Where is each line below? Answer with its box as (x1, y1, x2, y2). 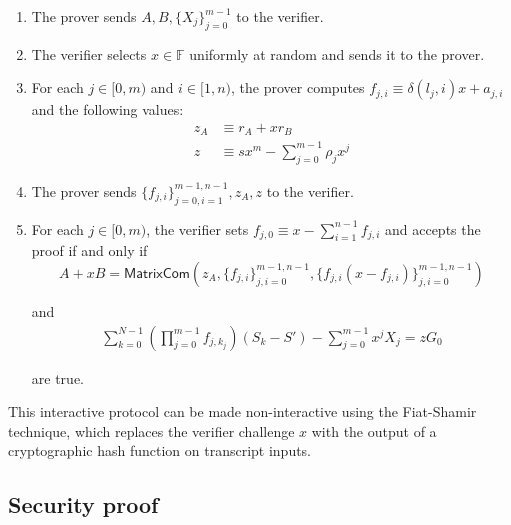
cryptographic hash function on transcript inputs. (8, 440, 312, 461)
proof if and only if (31, 240, 148, 261)
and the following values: (31, 99, 184, 120)
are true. (31, 367, 84, 388)
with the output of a (311, 420, 437, 441)
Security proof (8, 489, 159, 520)
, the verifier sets (146, 218, 249, 239)
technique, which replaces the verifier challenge (8, 420, 295, 441)
